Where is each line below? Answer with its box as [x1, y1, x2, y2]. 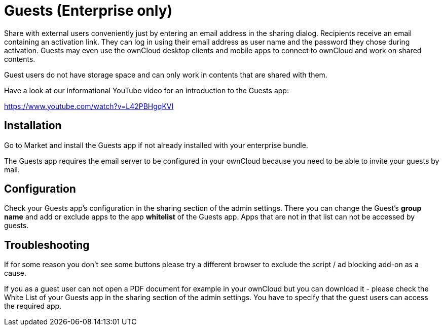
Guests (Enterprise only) [4, 2, 173, 19]
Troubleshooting [4, 238, 90, 251]
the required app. [4, 302, 62, 311]
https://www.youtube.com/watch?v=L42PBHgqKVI [4, 101, 174, 111]
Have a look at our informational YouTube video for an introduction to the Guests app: [4, 86, 289, 95]
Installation [4, 119, 62, 132]
